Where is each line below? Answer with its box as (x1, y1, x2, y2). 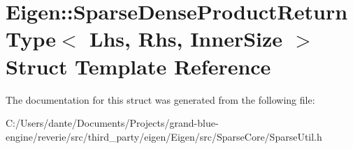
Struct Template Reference (6, 52, 271, 80)
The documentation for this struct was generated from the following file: (6, 92, 315, 107)
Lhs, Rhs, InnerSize (89, 24, 283, 53)
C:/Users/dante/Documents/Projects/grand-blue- (6, 116, 219, 130)
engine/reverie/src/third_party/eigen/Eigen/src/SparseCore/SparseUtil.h (6, 129, 322, 143)
